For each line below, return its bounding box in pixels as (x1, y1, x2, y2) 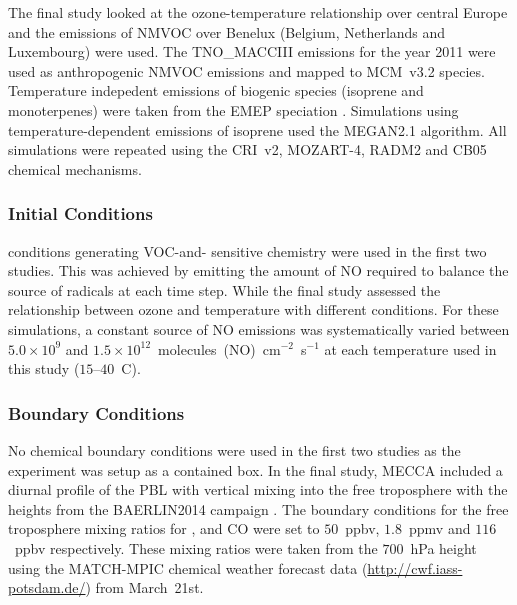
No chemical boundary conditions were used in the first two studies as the (8, 439, 461, 460)
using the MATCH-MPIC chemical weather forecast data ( (8, 557, 368, 578)
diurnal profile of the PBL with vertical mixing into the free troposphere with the (8, 479, 508, 500)
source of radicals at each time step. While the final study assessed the (8, 279, 441, 300)
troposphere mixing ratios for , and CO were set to (8, 518, 320, 539)
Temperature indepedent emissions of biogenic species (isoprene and (8, 80, 424, 101)
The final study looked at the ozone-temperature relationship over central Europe (8, 2, 508, 22)
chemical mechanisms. (8, 158, 142, 179)
